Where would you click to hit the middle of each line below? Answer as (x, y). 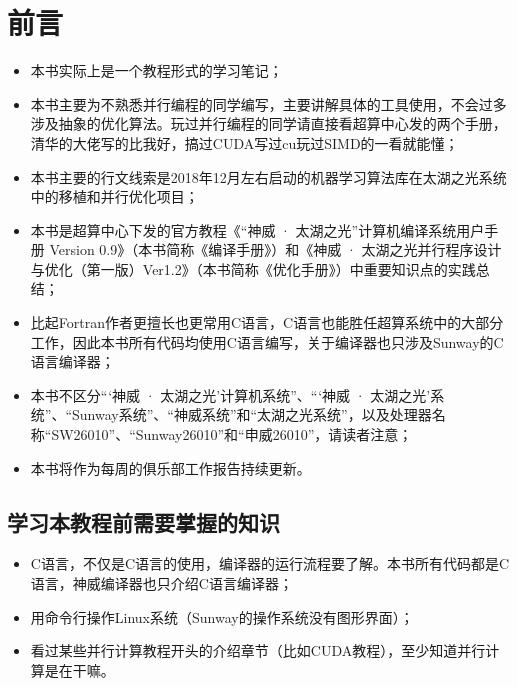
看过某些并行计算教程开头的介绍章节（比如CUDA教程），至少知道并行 (258, 650)
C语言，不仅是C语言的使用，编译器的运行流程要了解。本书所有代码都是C (270, 563)
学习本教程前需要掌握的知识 (143, 521)
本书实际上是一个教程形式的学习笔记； (156, 70)
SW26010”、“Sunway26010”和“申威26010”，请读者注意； (232, 434)
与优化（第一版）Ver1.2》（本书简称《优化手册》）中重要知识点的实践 (253, 268)
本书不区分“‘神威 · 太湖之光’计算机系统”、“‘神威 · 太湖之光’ (230, 394)
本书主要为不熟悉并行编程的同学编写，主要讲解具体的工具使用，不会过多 (268, 103)
